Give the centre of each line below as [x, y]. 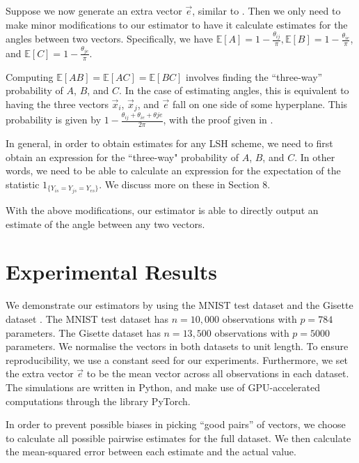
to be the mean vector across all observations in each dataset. [218, 373]
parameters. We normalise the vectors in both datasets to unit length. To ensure [177, 346]
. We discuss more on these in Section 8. [185, 184]
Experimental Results [111, 272]
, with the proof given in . [218, 120]
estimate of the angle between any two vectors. [105, 223]
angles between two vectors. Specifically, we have [110, 39]
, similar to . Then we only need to [266, 10]
